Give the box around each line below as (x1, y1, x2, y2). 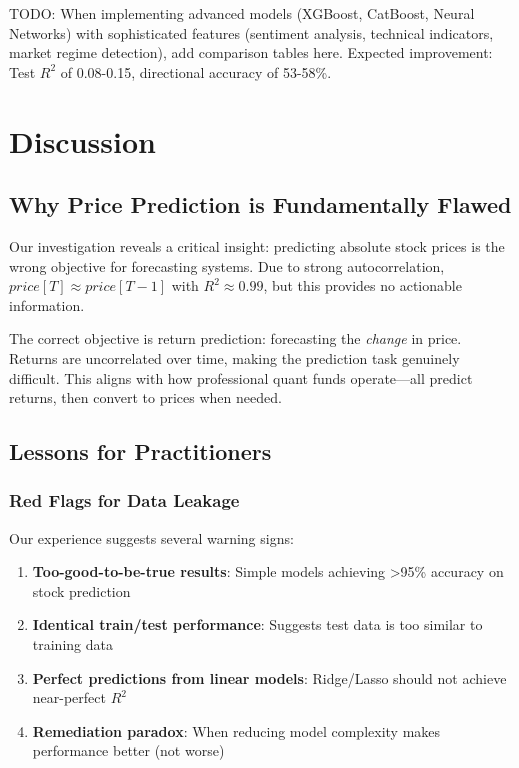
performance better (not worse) (32, 740, 225, 761)
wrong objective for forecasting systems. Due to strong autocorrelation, (9, 255, 445, 276)
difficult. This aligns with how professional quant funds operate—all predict (9, 367, 473, 388)
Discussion (9, 120, 156, 161)
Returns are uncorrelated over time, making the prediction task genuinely (9, 347, 460, 368)
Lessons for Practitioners (9, 436, 272, 467)
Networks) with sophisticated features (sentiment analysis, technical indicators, (9, 22, 494, 43)
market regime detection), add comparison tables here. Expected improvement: (9, 42, 493, 63)
